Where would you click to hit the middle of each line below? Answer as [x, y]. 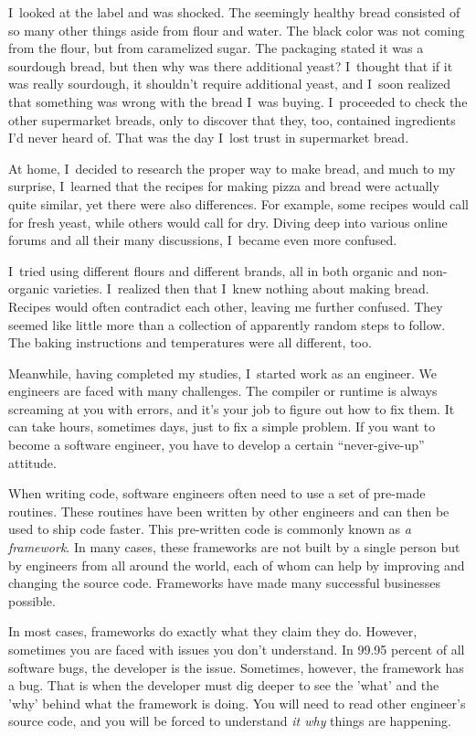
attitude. [32, 462]
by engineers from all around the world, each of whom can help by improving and [237, 565]
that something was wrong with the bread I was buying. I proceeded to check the [238, 101]
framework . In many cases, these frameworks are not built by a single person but [234, 547]
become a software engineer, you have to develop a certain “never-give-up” [217, 445]
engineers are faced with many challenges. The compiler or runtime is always [223, 391]
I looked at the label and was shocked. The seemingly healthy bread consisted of [234, 12]
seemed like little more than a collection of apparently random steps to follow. [227, 324]
